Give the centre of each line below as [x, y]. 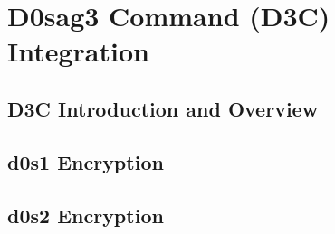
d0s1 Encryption [86, 161]
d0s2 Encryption [86, 215]
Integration [78, 51]
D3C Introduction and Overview [163, 108]
